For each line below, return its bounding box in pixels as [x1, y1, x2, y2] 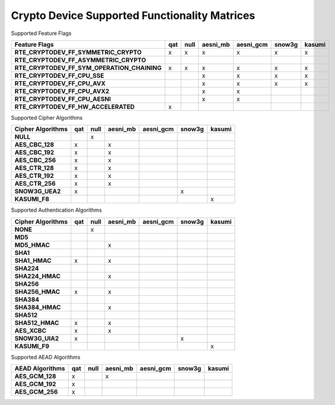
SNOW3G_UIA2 [14, 334, 59, 342]
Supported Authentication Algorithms [11, 206, 102, 213]
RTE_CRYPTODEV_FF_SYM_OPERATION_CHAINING [14, 63, 162, 72]
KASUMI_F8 [14, 195, 50, 203]
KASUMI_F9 [14, 342, 50, 350]
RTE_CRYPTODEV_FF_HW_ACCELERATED [14, 103, 135, 111]
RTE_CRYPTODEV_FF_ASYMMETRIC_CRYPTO [14, 56, 146, 64]
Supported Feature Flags [11, 30, 72, 37]
